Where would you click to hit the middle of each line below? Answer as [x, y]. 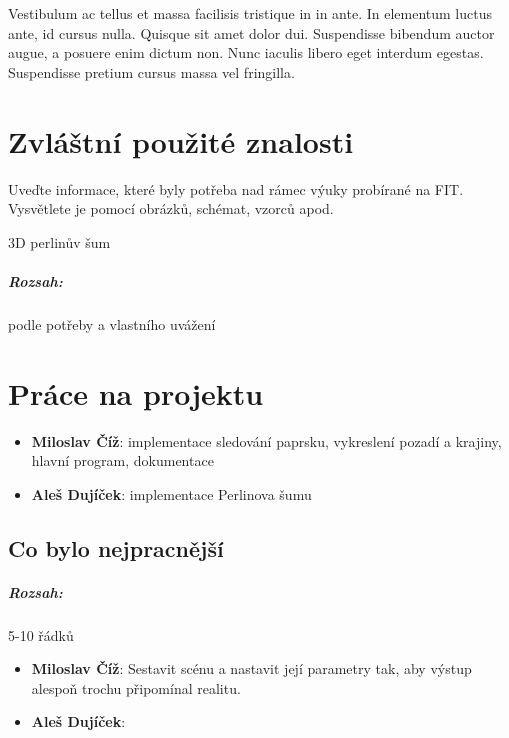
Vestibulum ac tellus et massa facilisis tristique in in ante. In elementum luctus [250, 13]
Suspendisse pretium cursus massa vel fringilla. [151, 71]
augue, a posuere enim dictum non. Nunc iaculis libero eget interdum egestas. [246, 52]
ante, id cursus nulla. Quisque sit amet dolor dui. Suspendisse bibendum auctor [251, 32]
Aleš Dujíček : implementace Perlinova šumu [171, 493]
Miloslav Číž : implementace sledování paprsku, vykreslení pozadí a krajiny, [266, 440]
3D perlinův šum [59, 241]
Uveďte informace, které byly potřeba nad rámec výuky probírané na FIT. [236, 188]
